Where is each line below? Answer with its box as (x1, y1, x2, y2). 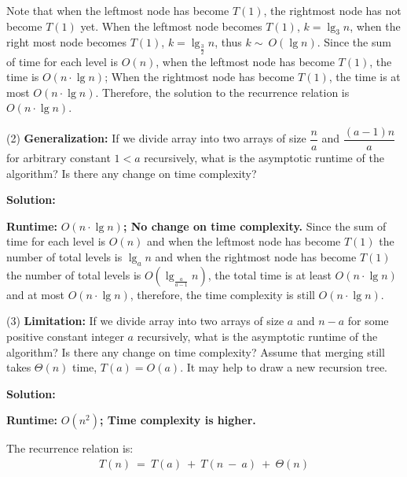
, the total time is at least (207, 266, 332, 283)
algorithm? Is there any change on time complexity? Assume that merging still (6, 343, 385, 360)
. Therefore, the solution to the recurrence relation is (95, 83, 350, 100)
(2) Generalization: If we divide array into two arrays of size (6, 130, 306, 146)
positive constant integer (6, 327, 124, 344)
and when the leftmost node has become (146, 233, 341, 250)
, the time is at (328, 68, 401, 85)
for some (347, 312, 389, 329)
